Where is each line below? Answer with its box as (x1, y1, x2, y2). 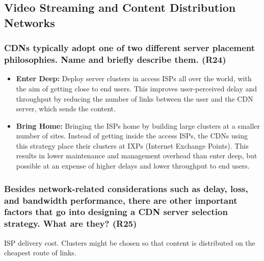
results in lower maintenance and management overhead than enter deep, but (16, 150, 257, 161)
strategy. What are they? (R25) (4, 217, 137, 230)
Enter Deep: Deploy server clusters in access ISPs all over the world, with (16, 73, 252, 84)
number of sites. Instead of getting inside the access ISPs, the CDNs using (16, 130, 248, 141)
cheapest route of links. (4, 247, 76, 258)
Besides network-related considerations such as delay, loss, (4, 182, 248, 195)
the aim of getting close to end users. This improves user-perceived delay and (16, 83, 257, 93)
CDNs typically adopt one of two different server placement (4, 41, 255, 54)
